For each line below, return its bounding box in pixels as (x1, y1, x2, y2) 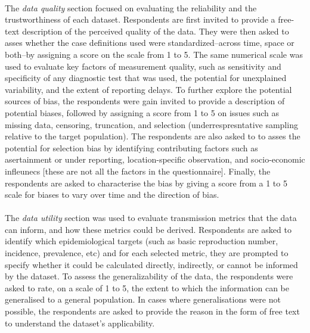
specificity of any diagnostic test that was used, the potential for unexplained (5, 71, 287, 84)
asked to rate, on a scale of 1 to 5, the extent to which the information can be (5, 281, 289, 294)
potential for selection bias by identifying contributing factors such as (5, 141, 258, 154)
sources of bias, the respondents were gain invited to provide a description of (5, 95, 285, 107)
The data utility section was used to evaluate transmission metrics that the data (5, 211, 297, 224)
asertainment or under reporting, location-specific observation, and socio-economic (5, 153, 305, 166)
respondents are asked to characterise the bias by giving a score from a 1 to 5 (5, 176, 287, 189)
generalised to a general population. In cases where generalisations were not (5, 293, 281, 306)
